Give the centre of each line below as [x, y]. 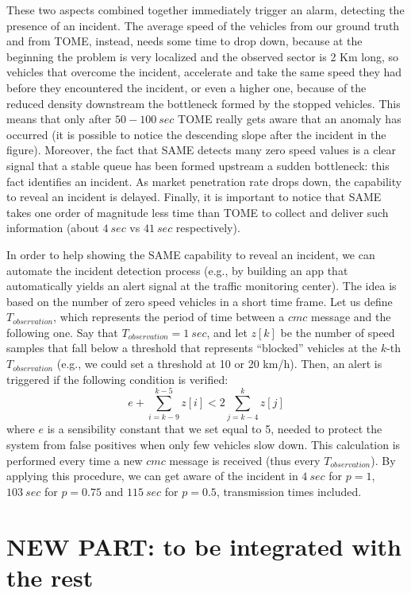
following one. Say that [62, 332]
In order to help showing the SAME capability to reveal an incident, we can [191, 254]
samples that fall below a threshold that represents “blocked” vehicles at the [192, 348]
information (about [53, 228]
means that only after [59, 119]
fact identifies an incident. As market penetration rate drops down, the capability [204, 181]
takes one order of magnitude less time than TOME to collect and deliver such [198, 212]
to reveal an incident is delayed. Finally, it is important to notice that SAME [194, 197]
